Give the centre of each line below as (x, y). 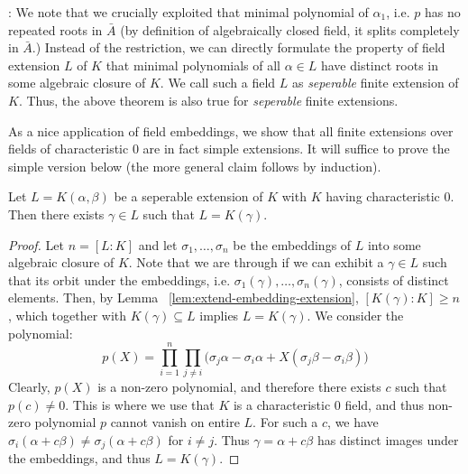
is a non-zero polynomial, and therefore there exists (239, 387)
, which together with (68, 315)
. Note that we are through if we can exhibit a (256, 262)
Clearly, (29, 387)
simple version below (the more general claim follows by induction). (195, 166)
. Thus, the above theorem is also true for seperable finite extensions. (208, 100)
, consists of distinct (394, 279)
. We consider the (355, 315)
